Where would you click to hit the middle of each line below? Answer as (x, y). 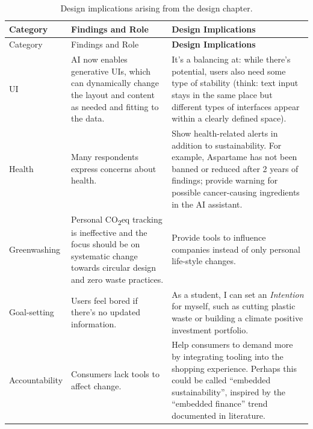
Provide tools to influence (219, 237)
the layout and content (113, 95)
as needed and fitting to (115, 106)
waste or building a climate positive (237, 318)
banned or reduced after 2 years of (235, 168)
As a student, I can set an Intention (238, 294)
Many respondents (105, 157)
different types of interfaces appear (236, 106)
